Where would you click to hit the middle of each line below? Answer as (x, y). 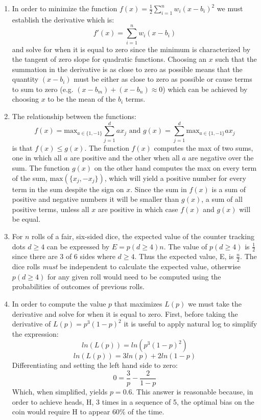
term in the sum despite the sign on (68, 189)
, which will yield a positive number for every (175, 178)
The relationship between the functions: (74, 116)
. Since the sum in (159, 189)
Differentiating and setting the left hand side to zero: (95, 365)
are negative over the (221, 158)
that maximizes (138, 303)
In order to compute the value (59, 303)
